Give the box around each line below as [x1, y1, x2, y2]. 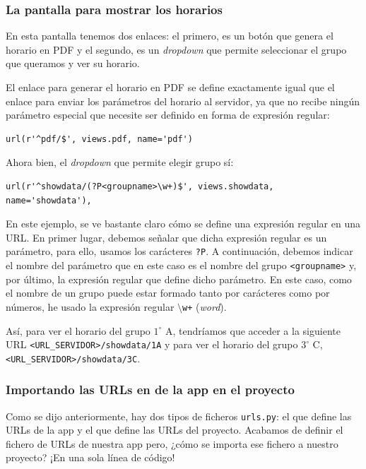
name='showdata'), [6, 195, 92, 206]
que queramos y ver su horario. [6, 56, 140, 71]
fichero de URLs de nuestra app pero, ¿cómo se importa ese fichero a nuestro [6, 436, 338, 451]
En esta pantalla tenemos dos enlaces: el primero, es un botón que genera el [6, 28, 333, 43]
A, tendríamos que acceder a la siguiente [165, 323, 341, 338]
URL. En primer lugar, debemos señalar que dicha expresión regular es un [6, 230, 327, 244]
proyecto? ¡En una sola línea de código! [6, 450, 175, 465]
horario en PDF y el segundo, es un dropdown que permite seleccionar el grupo [6, 42, 347, 57]
